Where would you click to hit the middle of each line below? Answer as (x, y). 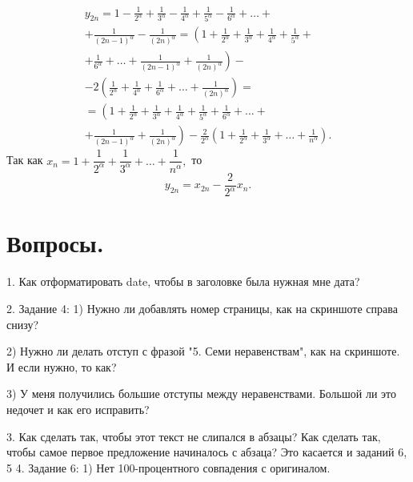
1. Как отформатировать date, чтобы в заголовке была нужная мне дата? (183, 281)
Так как (25, 160)
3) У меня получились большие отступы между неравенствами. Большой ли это (201, 394)
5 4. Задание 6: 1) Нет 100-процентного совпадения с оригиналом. (168, 467)
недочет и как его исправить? (78, 409)
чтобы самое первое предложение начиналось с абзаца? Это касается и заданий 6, (207, 452)
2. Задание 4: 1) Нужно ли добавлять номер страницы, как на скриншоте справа (202, 308)
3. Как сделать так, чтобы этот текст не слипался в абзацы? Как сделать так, (194, 436)
